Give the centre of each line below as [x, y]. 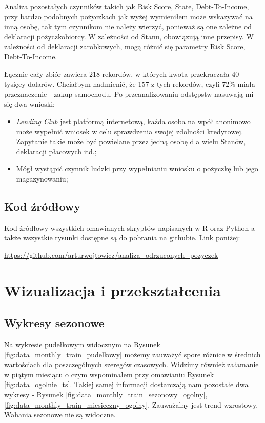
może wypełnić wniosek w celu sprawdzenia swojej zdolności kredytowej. [130, 131]
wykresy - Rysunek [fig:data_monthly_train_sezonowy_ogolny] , [106, 395]
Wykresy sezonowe [54, 323]
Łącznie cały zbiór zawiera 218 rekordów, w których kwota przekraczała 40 [122, 74]
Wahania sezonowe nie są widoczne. [60, 415]
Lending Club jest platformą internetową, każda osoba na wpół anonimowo [133, 121]
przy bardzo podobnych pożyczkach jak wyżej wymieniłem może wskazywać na [128, 16]
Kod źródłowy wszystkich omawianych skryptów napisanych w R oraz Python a [129, 227]
